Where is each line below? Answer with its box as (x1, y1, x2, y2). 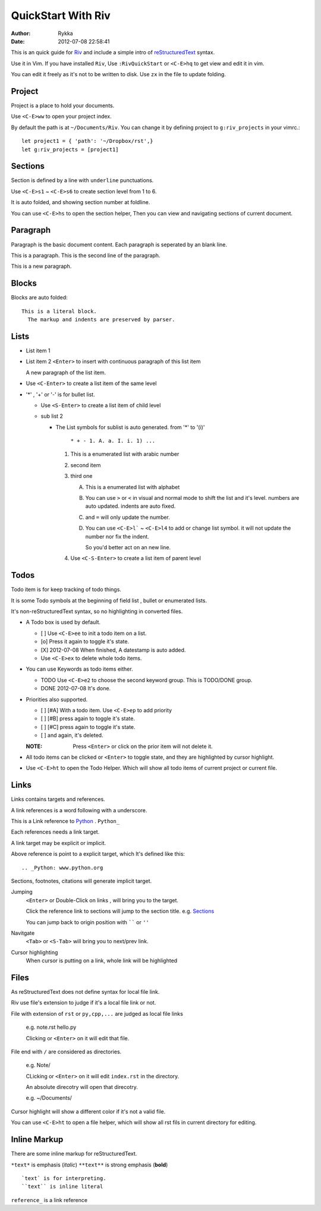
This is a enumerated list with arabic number (70, 450, 180, 458)
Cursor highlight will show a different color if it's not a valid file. (11, 1107, 166, 1115)
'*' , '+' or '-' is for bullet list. (26, 390, 95, 398)
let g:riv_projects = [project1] (21, 146, 119, 153)
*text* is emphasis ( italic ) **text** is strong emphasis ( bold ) (11, 1161, 168, 1168)
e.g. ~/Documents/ (26, 1094, 73, 1102)
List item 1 (26, 347, 51, 354)
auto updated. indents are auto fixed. (85, 503, 176, 510)
